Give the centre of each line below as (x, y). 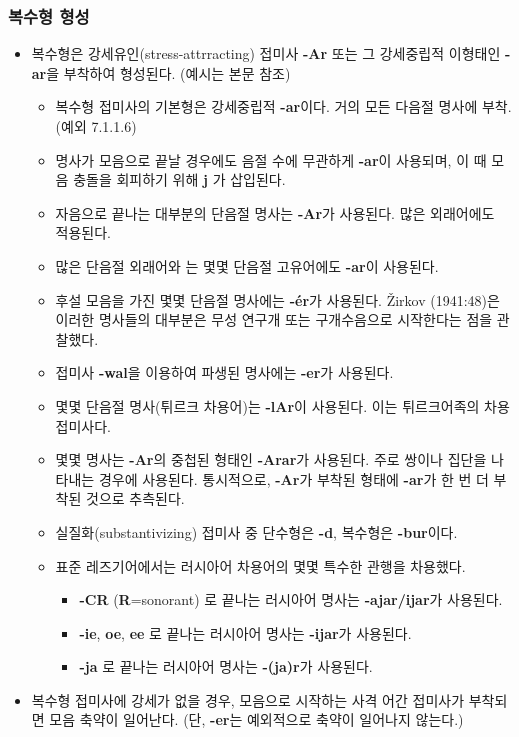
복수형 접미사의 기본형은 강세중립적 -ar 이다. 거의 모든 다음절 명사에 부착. (283, 106)
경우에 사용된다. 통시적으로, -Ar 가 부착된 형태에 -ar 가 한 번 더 (293, 478)
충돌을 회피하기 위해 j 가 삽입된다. (179, 179)
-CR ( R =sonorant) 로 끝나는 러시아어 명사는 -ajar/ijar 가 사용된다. (291, 599)
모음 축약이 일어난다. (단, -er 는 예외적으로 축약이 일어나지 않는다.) (256, 719)
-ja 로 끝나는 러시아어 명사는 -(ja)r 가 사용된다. (226, 666)
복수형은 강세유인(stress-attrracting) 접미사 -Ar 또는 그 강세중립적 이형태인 (266, 53)
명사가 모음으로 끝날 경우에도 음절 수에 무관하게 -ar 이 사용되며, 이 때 (271, 159)
